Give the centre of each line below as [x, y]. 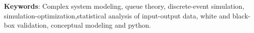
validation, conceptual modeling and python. [84, 25]
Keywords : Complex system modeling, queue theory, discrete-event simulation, [124, 6]
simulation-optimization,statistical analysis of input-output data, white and [117, 15]
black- [241, 15]
